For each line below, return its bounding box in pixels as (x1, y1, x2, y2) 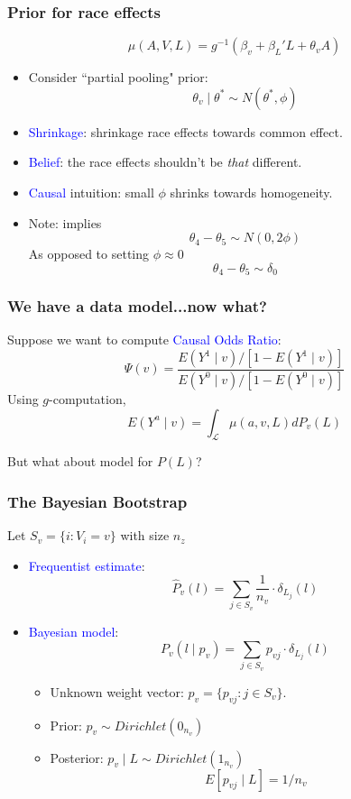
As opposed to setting (28, 244, 150, 263)
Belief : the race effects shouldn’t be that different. (28, 152, 302, 171)
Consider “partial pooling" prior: (28, 68, 208, 87)
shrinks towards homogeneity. (170, 183, 333, 201)
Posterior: (50, 748, 104, 767)
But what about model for (7, 452, 153, 471)
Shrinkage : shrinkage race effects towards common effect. (28, 122, 343, 141)
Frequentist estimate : (28, 556, 145, 574)
